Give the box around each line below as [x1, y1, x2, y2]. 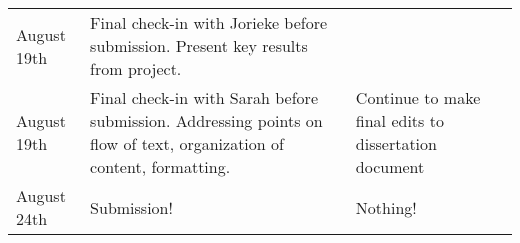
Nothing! [355, 195, 417, 219]
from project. [90, 57, 182, 80]
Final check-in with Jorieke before [90, 11, 328, 34]
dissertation [355, 132, 437, 155]
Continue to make [355, 86, 481, 109]
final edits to [355, 109, 444, 132]
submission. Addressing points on [90, 109, 323, 132]
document [355, 155, 425, 178]
